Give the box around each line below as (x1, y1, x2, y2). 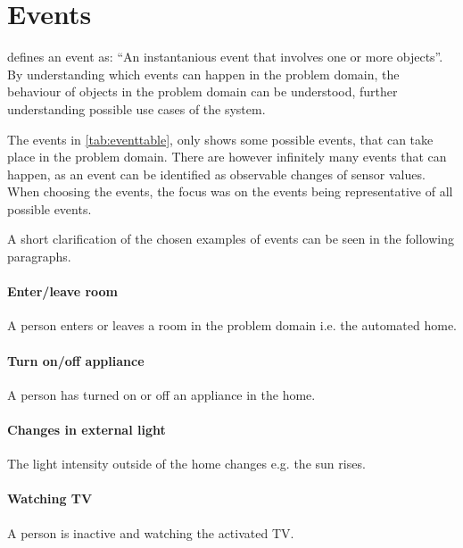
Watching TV (7, 489, 93, 508)
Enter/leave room (7, 282, 119, 301)
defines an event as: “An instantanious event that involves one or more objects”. (7, 47, 443, 66)
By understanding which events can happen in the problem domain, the (7, 64, 400, 83)
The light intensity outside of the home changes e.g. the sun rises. (7, 454, 366, 473)
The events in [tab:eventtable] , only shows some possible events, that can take (7, 129, 434, 148)
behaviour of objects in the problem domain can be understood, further (7, 82, 398, 101)
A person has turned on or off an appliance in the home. (7, 385, 316, 403)
